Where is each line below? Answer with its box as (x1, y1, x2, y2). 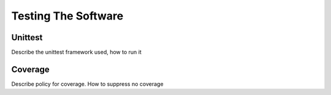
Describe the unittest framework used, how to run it (11, 49, 142, 56)
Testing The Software (11, 9, 124, 23)
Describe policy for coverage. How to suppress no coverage (11, 80, 164, 88)
